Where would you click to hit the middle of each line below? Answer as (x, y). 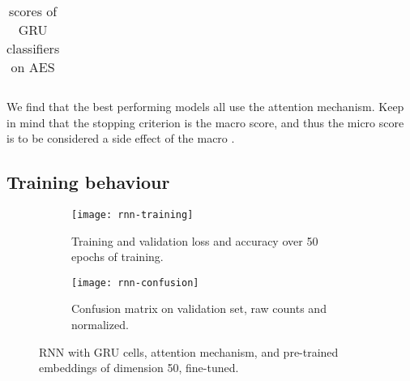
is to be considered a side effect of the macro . (121, 138)
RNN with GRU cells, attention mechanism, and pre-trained (189, 351)
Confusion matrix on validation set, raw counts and (199, 308)
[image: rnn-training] (132, 214)
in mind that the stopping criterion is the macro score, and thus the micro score (205, 122)
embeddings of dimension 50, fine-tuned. (139, 368)
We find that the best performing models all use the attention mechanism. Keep (205, 106)
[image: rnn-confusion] (135, 283)
